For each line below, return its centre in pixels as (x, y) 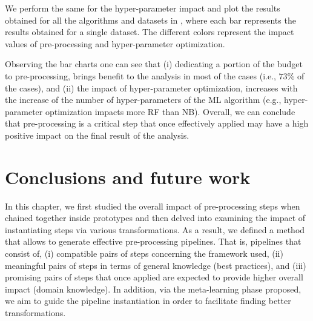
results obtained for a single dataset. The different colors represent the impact (150, 32)
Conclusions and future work (128, 177)
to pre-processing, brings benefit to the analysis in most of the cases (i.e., (140, 75)
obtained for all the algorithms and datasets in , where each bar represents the (150, 20)
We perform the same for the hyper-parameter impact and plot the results (143, 8)
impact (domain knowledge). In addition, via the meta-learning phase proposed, (153, 289)
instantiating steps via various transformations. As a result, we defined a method (155, 229)
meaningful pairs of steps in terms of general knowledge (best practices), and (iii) (156, 265)
